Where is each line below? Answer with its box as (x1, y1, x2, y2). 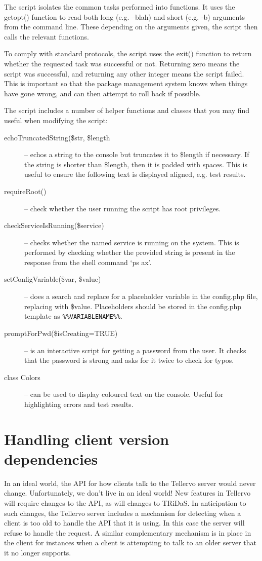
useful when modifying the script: (4, 115, 108, 125)
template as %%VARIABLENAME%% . (24, 311, 122, 321)
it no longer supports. (4, 547, 71, 557)
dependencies (4, 448, 98, 469)
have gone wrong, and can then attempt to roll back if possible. (4, 88, 201, 98)
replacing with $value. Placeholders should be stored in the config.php (24, 301, 242, 311)
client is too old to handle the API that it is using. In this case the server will (4, 517, 245, 528)
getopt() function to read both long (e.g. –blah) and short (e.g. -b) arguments (4, 11, 245, 22)
